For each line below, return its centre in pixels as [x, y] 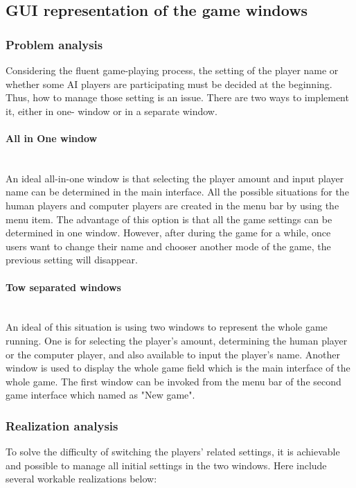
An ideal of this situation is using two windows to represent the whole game [167, 327]
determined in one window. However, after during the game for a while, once [168, 233]
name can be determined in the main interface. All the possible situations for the [177, 192]
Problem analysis [54, 44]
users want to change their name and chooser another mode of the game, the [168, 246]
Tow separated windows [63, 287]
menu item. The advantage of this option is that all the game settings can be [169, 219]
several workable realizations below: [81, 479]
